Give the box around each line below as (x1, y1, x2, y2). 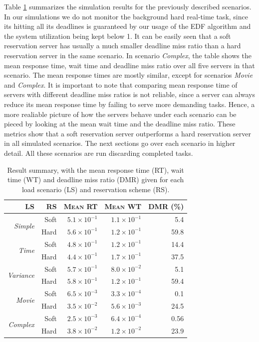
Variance (7, 269, 34, 280)
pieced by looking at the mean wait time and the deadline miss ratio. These (4, 118, 236, 129)
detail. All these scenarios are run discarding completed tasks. (4, 147, 193, 158)
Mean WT (104, 201, 142, 212)
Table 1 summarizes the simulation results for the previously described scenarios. (4, 1, 252, 11)
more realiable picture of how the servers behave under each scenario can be (4, 109, 237, 119)
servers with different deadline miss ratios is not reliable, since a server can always (4, 89, 255, 100)
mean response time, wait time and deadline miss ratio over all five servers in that (4, 60, 255, 70)
